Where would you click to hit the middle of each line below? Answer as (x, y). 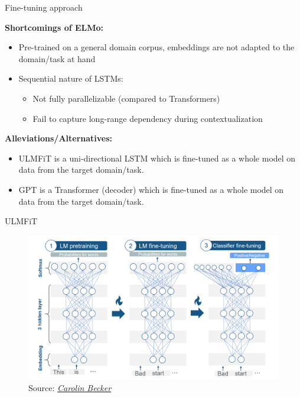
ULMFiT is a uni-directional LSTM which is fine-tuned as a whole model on (157, 158)
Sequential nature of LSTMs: (71, 78)
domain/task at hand (57, 58)
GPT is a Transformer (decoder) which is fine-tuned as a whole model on (151, 189)
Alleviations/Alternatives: (59, 138)
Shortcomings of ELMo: (54, 27)
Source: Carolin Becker (70, 388)
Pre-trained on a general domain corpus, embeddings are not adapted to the (156, 47)
